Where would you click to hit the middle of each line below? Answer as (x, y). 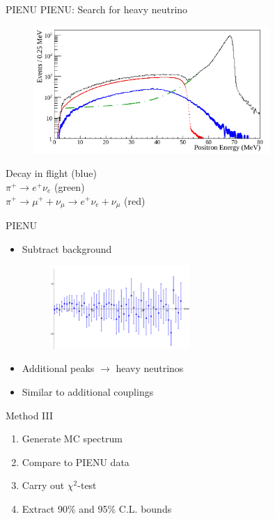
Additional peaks (58, 368)
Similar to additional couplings (88, 391)
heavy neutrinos (150, 368)
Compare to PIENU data (76, 462)
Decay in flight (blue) (51, 173)
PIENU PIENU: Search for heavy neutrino (97, 9)
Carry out (43, 485)
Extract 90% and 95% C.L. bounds (97, 508)
